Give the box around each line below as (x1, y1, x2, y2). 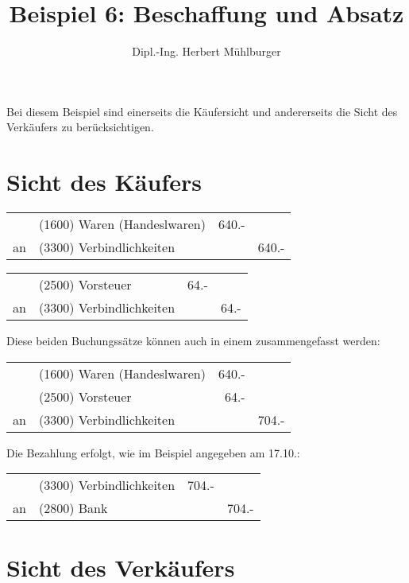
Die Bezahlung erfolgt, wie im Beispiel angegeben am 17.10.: (6, 444, 300, 461)
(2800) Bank (38, 499, 108, 518)
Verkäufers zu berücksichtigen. (6, 119, 154, 135)
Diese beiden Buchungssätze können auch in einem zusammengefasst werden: (6, 332, 380, 349)
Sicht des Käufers (6, 165, 202, 198)
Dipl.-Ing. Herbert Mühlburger (132, 43, 281, 60)
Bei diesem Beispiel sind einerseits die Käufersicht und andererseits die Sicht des (6, 103, 398, 119)
